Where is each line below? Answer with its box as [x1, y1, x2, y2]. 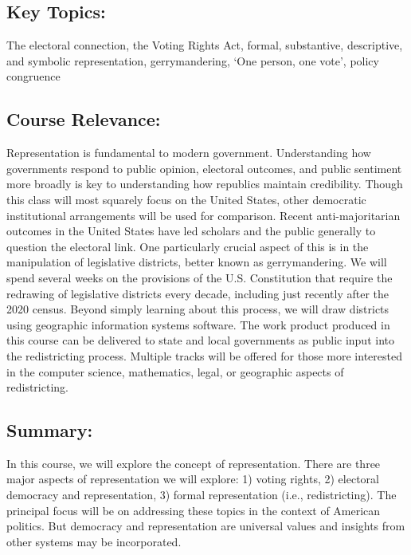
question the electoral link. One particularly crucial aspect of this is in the [6, 238, 369, 254]
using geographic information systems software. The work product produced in [6, 316, 390, 333]
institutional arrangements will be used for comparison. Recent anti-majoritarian [6, 207, 401, 223]
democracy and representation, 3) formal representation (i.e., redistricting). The [6, 486, 397, 503]
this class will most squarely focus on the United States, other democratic [6, 191, 366, 207]
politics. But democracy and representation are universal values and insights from [6, 518, 405, 534]
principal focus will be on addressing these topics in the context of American [6, 502, 381, 518]
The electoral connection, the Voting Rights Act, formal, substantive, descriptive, [6, 37, 403, 53]
